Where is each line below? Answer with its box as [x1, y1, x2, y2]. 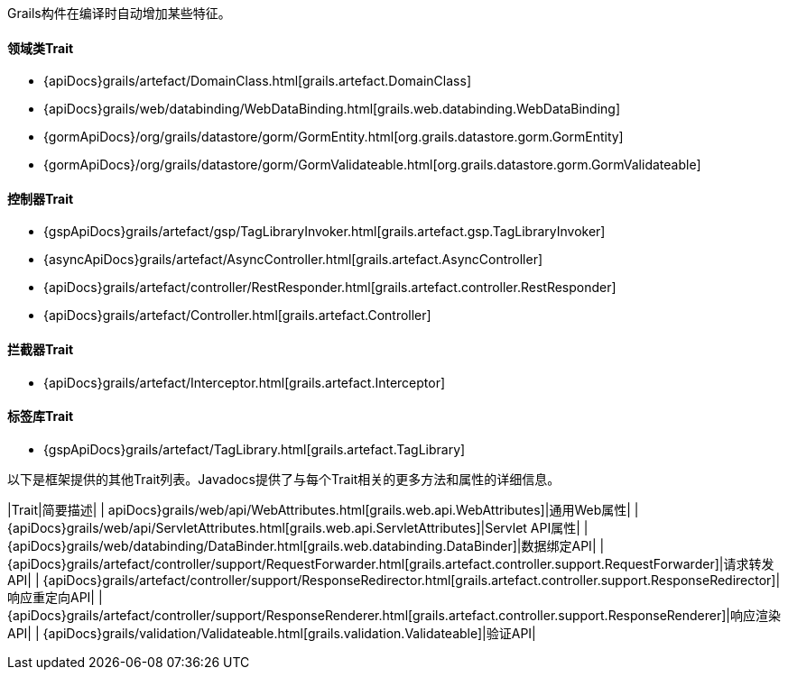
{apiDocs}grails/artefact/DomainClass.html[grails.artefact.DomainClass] [43, 73, 471, 89]
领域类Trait [7, 40, 74, 56]
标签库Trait [7, 408, 74, 425]
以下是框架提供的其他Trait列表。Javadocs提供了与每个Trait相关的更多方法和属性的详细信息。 [7, 471, 561, 487]
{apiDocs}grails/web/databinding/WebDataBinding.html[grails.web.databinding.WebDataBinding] [43, 101, 621, 117]
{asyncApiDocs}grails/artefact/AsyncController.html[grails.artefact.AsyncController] [43, 252, 543, 268]
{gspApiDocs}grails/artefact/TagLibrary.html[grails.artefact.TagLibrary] [43, 441, 466, 457]
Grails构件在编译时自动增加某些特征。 [7, 5, 231, 21]
